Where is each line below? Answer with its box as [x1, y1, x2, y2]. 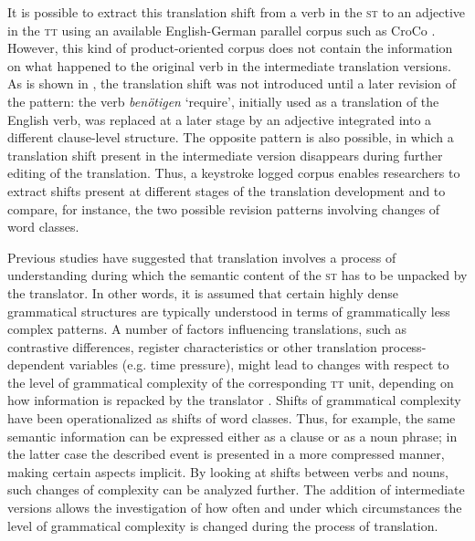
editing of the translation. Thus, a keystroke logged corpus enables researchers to [7, 163, 460, 182]
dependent [7, 355, 66, 374]
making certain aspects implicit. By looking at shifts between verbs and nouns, [7, 462, 449, 481]
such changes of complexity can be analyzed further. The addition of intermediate [7, 480, 465, 499]
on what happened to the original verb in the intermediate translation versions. [7, 56, 451, 75]
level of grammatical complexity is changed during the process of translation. [7, 515, 438, 535]
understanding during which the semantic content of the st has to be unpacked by [7, 265, 468, 285]
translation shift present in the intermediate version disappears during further [7, 145, 443, 164]
